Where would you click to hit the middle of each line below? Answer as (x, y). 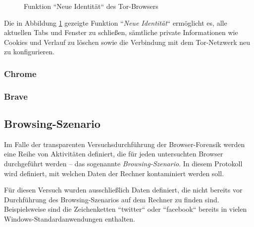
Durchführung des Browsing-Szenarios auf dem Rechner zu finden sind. (112, 199)
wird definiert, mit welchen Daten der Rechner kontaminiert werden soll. (114, 173)
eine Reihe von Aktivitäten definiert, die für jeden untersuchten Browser (114, 154)
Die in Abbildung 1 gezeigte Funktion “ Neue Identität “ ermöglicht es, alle (116, 22)
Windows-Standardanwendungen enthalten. (70, 219)
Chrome (20, 73)
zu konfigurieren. (29, 52)
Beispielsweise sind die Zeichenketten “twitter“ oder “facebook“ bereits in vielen (126, 209)
